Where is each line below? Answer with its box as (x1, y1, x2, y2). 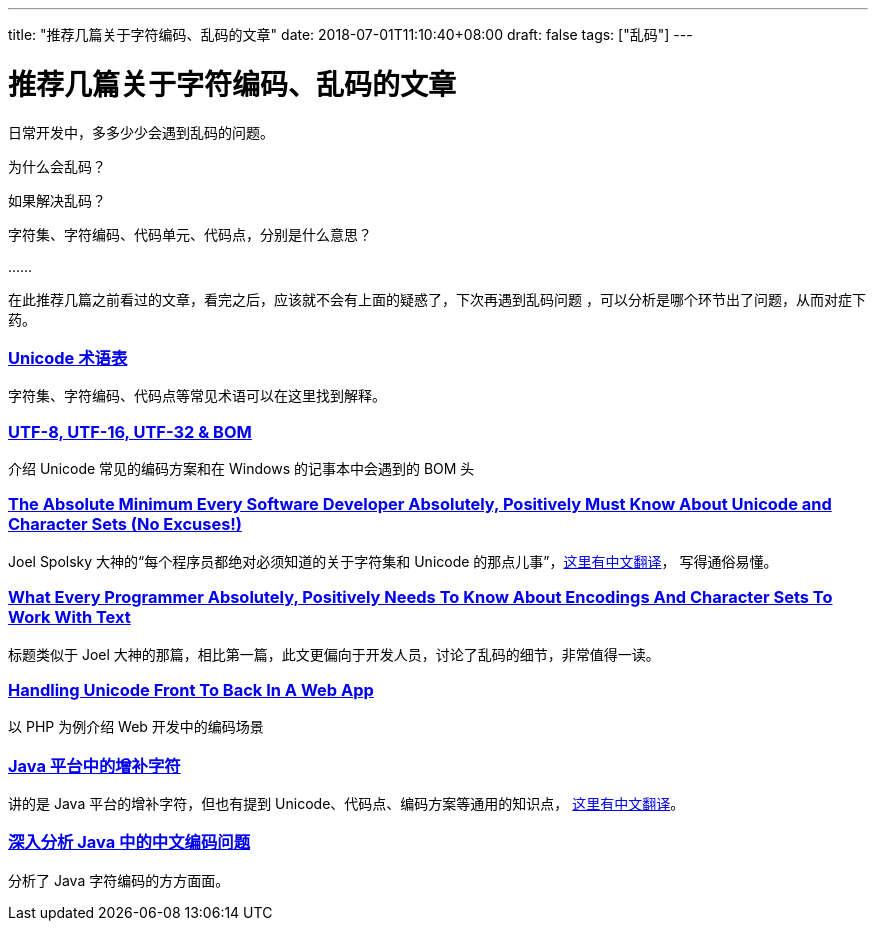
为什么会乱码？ (8, 157, 106, 175)
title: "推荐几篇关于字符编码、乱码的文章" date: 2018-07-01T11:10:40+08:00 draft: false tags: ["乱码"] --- (8, 26, 693, 43)
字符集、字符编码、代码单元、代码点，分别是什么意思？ (8, 225, 372, 243)
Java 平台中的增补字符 (8, 755, 181, 776)
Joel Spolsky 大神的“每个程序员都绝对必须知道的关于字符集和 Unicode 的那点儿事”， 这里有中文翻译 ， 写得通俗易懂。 (8, 552, 778, 570)
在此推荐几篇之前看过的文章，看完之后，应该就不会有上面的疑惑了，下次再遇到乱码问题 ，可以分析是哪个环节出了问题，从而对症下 (8, 290, 866, 308)
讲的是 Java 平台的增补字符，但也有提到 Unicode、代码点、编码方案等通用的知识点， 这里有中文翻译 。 (8, 795, 685, 812)
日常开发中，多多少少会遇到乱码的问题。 (8, 123, 274, 141)
